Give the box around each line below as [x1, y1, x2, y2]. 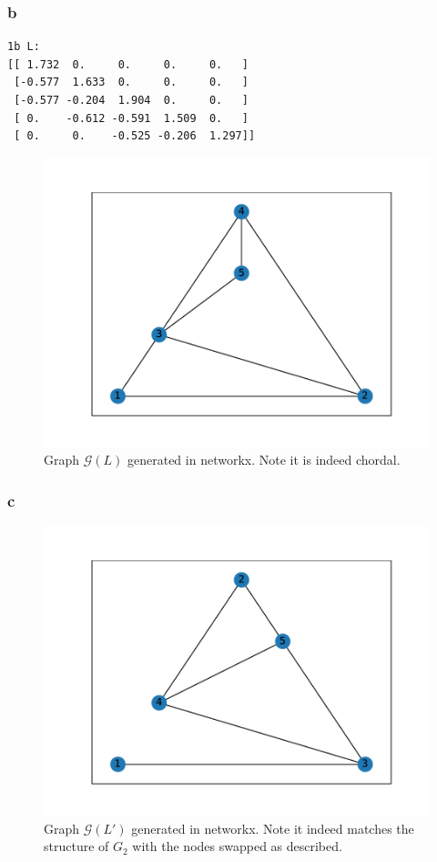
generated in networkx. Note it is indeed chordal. [127, 450, 401, 469]
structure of [44, 836, 109, 856]
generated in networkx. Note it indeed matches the [131, 818, 414, 837]
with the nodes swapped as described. [132, 836, 342, 856]
